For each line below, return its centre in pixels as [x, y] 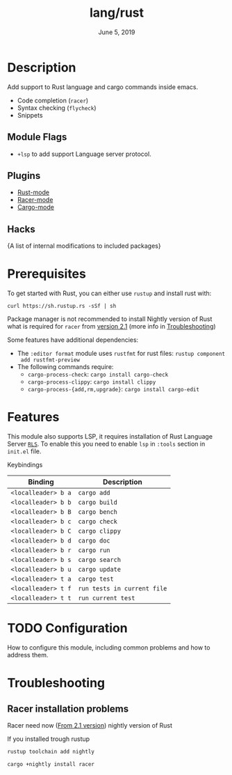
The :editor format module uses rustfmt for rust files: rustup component [121, 354]
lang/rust [117, 13]
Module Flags [37, 137]
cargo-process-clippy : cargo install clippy [92, 382]
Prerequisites [47, 274]
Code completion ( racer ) [53, 100]
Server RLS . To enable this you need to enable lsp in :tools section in [106, 444]
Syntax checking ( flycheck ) [57, 108]
